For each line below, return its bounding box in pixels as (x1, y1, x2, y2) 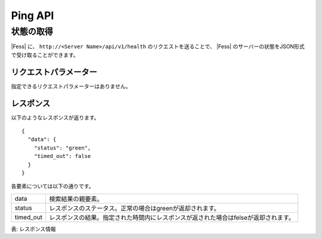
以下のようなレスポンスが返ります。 (11, 114, 100, 121)
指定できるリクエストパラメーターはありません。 (11, 82, 131, 89)
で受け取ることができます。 (11, 51, 79, 58)
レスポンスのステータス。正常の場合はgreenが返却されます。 (49, 204, 220, 212)
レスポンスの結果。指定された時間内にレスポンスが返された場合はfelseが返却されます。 (49, 213, 295, 222)
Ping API (11, 9, 54, 22)
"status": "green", (33, 144, 91, 151)
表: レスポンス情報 (11, 225, 56, 232)
